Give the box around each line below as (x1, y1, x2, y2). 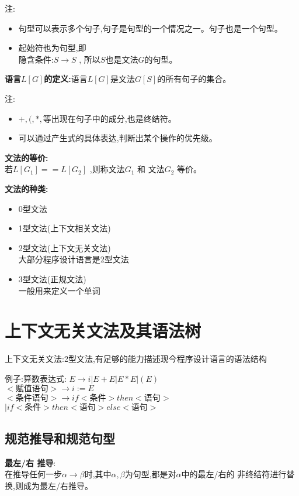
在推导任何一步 (5, 468, 62, 480)
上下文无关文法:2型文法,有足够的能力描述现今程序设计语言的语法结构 (5, 353, 267, 365)
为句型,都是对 (124, 468, 176, 480)
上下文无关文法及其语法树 (5, 319, 201, 343)
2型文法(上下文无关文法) (18, 241, 111, 254)
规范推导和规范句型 (5, 429, 115, 447)
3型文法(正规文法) (18, 272, 86, 285)
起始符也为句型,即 (18, 42, 86, 54)
